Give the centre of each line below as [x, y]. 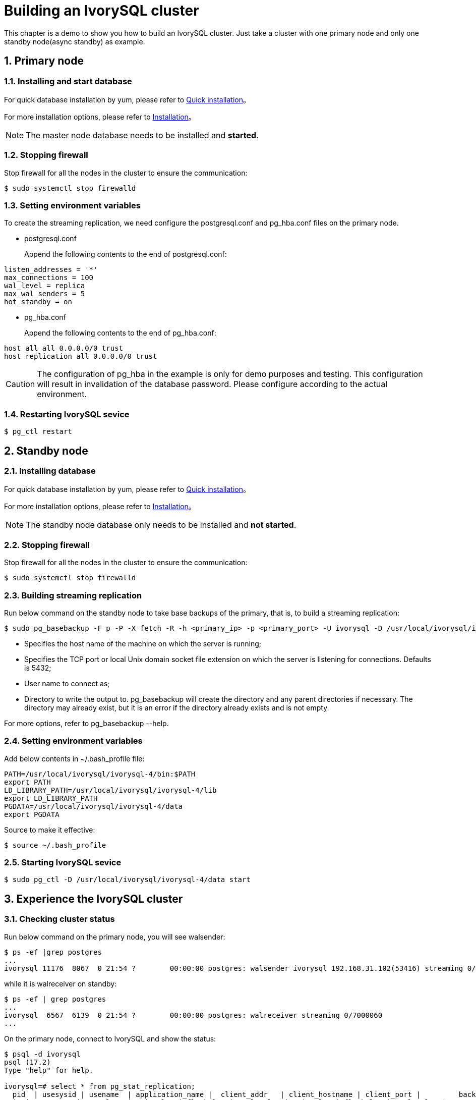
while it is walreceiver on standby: [61, 983]
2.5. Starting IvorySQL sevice [63, 863]
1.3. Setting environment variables [72, 206]
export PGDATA [32, 814]
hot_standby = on [38, 302]
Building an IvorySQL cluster [102, 11]
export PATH [27, 782]
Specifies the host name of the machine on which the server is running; [143, 643]
